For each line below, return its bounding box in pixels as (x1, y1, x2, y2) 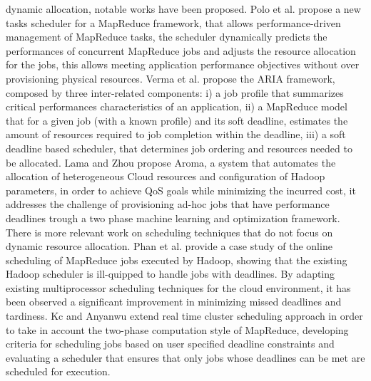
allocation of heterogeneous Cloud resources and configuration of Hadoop (6, 169, 325, 184)
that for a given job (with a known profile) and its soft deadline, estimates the (6, 113, 348, 127)
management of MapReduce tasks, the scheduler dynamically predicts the (6, 29, 327, 44)
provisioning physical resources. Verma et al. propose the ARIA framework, (6, 71, 335, 85)
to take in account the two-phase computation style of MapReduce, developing (6, 322, 349, 337)
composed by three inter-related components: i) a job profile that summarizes (6, 85, 344, 100)
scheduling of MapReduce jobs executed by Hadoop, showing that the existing (6, 252, 347, 267)
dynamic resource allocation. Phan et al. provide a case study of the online (6, 239, 332, 254)
